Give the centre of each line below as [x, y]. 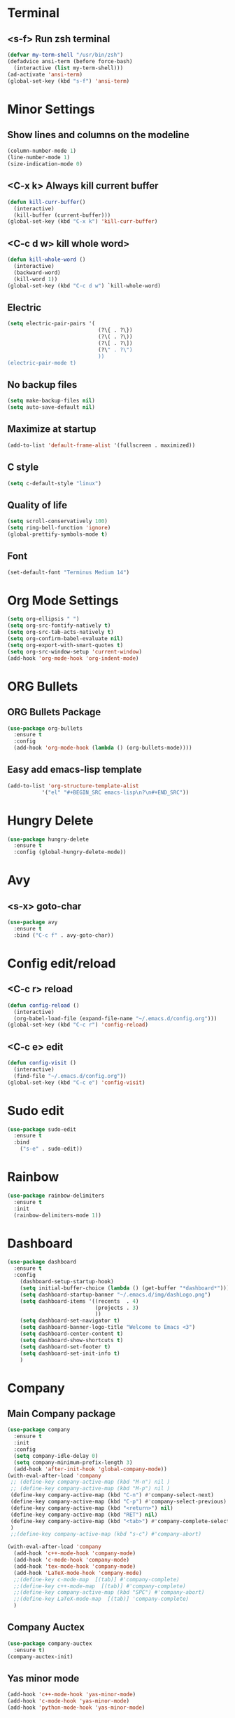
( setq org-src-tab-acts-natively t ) [60, 633]
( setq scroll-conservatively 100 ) [58, 521]
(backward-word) [37, 272]
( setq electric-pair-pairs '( [51, 324]
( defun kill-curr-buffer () [47, 202]
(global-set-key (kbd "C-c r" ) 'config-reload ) [78, 1025]
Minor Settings [51, 109]
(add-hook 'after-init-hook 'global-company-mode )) [91, 1469]
